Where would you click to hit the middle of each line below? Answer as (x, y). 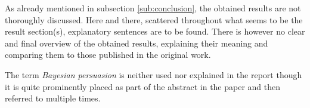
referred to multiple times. (53, 98)
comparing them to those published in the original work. (108, 55)
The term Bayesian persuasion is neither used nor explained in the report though (154, 74)
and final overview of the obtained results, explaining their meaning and (137, 43)
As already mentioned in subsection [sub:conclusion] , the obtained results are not (153, 8)
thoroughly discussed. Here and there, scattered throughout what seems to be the (154, 19)
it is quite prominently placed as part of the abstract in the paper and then (143, 86)
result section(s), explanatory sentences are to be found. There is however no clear (155, 31)
